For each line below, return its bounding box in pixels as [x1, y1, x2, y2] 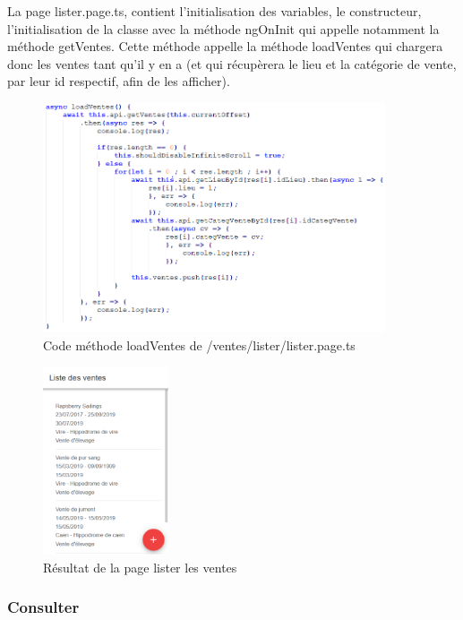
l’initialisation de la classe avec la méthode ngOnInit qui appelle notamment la [7, 19, 440, 38]
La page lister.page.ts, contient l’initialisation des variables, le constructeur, [7, 2, 422, 20]
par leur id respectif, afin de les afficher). [7, 72, 230, 90]
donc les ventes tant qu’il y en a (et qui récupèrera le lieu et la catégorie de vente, [7, 54, 457, 73]
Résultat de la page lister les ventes [43, 557, 237, 576]
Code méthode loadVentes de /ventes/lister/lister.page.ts [43, 335, 356, 354]
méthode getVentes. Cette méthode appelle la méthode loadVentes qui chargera [7, 37, 443, 56]
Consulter [7, 596, 80, 618]
